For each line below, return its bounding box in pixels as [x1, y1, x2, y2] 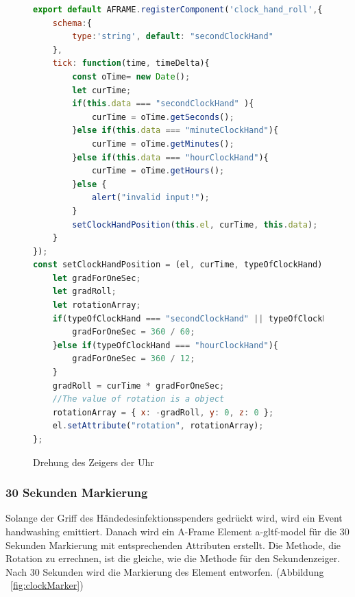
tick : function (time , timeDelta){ [52, 58, 210, 69]
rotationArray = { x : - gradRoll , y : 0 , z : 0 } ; [52, 407, 274, 417]
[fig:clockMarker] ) [10, 578, 84, 592]
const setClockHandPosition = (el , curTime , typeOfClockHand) [33, 260, 323, 270]
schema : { [52, 18, 92, 28]
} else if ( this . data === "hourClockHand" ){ [72, 152, 269, 162]
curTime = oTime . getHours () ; [91, 166, 225, 176]
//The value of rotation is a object [52, 394, 225, 404]
